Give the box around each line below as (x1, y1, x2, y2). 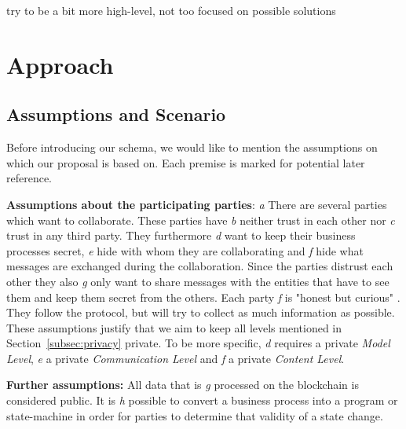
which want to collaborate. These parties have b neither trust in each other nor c (6, 211, 395, 228)
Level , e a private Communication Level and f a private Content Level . (6, 350, 345, 366)
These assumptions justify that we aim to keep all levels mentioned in (6, 319, 342, 335)
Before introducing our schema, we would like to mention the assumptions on (6, 139, 378, 156)
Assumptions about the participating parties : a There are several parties (6, 196, 387, 212)
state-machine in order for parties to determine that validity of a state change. (6, 407, 383, 423)
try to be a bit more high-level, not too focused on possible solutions (6, 2, 336, 18)
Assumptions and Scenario (6, 102, 226, 126)
